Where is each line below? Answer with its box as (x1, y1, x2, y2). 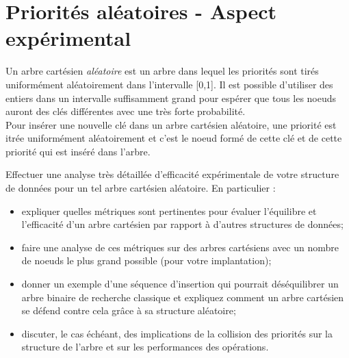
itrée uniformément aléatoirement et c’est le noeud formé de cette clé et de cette (5, 131, 342, 145)
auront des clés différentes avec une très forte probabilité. (5, 104, 246, 118)
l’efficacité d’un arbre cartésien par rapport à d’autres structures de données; (21, 217, 344, 231)
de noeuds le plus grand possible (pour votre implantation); (21, 253, 272, 268)
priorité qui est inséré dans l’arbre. (5, 144, 151, 158)
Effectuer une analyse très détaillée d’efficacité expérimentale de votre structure (5, 167, 339, 181)
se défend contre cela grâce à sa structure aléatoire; (21, 303, 236, 318)
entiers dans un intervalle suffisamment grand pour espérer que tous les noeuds (5, 90, 337, 105)
